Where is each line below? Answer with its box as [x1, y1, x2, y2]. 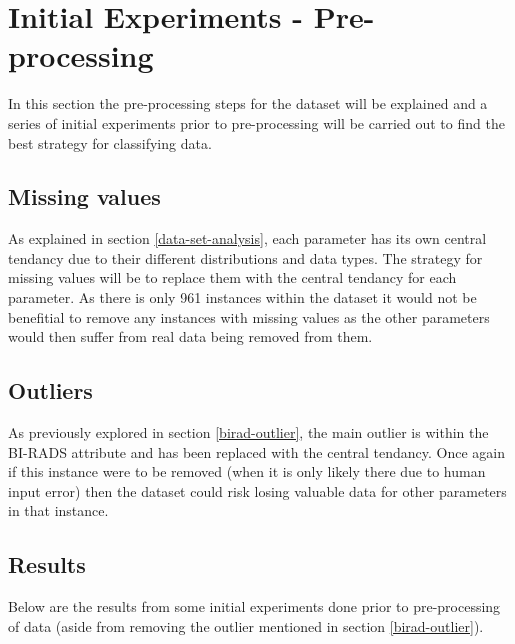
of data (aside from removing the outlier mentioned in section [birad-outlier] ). [8, 615, 484, 636]
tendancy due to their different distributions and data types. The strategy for [8, 247, 483, 268]
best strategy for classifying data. [8, 132, 212, 153]
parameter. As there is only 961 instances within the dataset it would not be [8, 287, 477, 308]
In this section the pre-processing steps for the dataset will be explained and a [8, 93, 488, 114]
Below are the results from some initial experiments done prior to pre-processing [8, 596, 501, 617]
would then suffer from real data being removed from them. [8, 326, 373, 347]
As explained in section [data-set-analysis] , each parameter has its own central [8, 228, 487, 249]
